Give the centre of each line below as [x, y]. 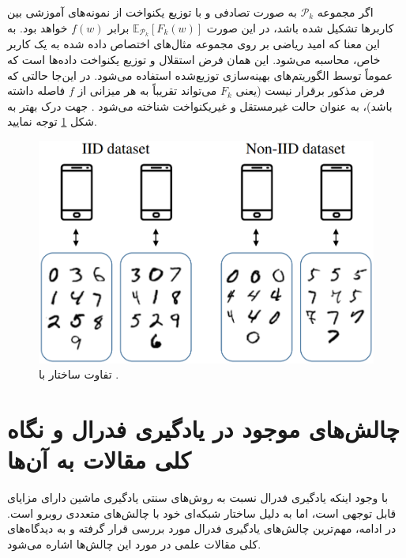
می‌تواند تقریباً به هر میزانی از [147, 90]
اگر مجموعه [345, 12]
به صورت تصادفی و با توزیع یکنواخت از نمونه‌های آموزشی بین [152, 12]
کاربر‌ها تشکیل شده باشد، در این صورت [300, 27]
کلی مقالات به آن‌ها [99, 460]
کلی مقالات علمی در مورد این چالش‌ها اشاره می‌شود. [134, 543]
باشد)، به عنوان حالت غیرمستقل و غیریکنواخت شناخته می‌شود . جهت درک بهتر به [200, 106]
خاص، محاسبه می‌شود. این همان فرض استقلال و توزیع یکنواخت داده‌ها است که [194, 60]
